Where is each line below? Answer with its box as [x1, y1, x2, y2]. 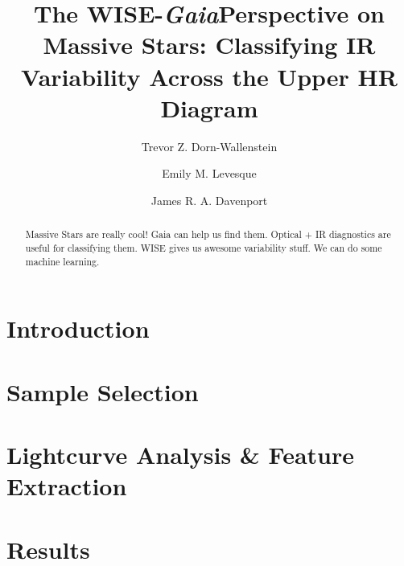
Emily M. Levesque [162, 165, 257, 182]
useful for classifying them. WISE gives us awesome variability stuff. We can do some [25, 240, 382, 254]
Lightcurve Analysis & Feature [6, 437, 355, 470]
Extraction [6, 470, 127, 502]
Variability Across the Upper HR [21, 59, 398, 92]
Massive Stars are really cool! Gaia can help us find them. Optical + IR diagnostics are [25, 228, 391, 241]
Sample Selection [6, 375, 199, 408]
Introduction [6, 312, 150, 345]
